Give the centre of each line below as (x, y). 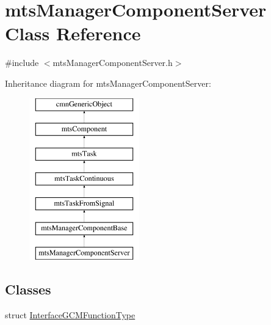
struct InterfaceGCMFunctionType (70, 314)
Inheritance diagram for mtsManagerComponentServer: (108, 83)
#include (22, 63)
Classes (28, 289)
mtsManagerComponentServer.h (113, 63)
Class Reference (73, 33)
